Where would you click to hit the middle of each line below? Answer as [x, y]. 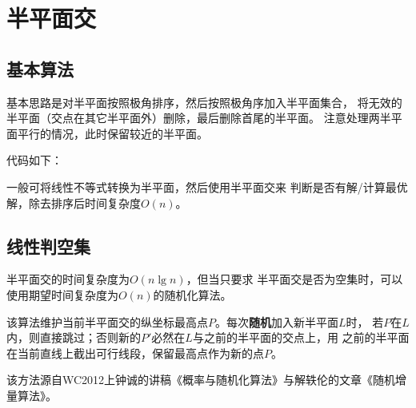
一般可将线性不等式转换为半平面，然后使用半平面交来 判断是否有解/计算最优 [207, 186]
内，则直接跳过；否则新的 [74, 337]
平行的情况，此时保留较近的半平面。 [112, 133]
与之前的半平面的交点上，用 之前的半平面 [301, 337]
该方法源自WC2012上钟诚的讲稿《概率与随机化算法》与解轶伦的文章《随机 [201, 380]
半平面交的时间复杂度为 [68, 279]
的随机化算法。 [192, 294]
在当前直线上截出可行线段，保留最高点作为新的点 [135, 353]
